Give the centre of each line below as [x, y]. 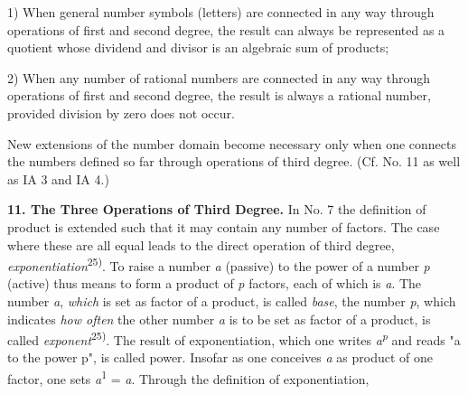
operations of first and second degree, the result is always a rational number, [219, 95]
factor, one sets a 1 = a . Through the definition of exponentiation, [188, 377]
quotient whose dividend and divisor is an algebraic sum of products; [198, 47]
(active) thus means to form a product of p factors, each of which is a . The [215, 283]
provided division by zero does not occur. [121, 113]
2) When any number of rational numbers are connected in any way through [219, 77]
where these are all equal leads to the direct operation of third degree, [201, 244]
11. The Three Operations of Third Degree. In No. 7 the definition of [217, 209]
